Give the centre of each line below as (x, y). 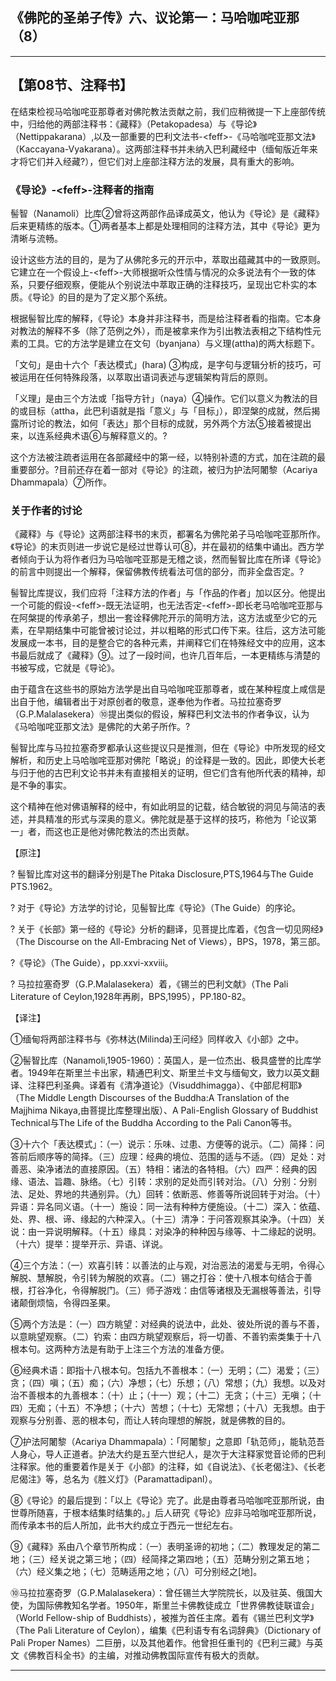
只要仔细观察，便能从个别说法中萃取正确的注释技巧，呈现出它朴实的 (167, 284)
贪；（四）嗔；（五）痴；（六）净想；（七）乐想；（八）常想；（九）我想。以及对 (168, 1383)
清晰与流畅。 (36, 238)
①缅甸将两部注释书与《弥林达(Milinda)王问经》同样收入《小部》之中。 (157, 1039)
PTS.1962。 (34, 887)
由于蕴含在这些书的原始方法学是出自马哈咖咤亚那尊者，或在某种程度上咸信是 (168, 689)
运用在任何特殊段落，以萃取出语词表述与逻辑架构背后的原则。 (145, 377)
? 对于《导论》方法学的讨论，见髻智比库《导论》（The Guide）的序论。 (156, 908)
